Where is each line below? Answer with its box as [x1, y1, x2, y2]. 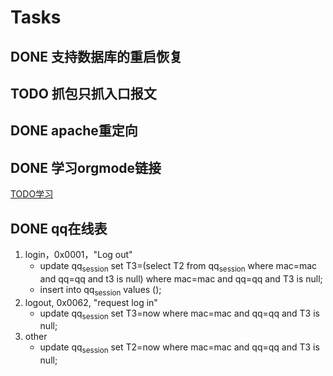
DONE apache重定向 [10, 122, 138, 140]
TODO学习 [10, 188, 54, 200]
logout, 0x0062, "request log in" [24, 296, 158, 308]
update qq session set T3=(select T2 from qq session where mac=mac [39, 259, 318, 274]
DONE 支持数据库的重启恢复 [10, 48, 183, 65]
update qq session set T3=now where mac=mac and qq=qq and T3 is [39, 307, 320, 321]
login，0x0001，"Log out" [24, 248, 133, 260]
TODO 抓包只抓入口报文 [10, 85, 157, 102]
